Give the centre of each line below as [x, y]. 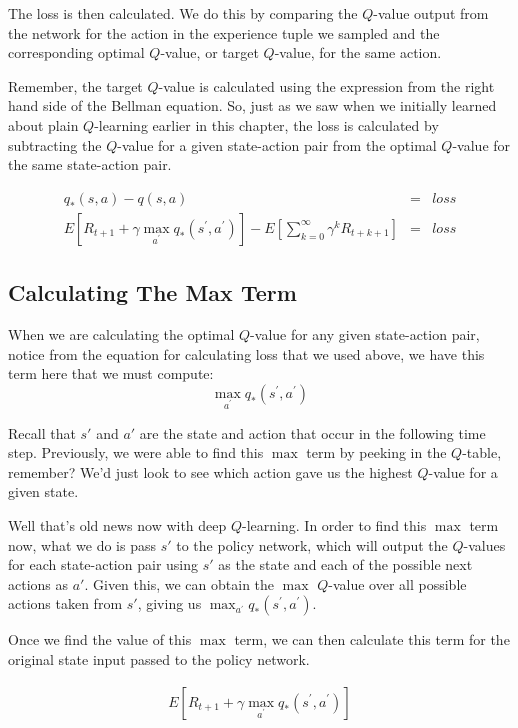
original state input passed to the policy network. [159, 658]
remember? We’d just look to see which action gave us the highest [210, 471]
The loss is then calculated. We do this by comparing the [183, 13]
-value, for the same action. [358, 52]
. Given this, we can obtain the [179, 583]
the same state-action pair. [90, 164]
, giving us [169, 603]
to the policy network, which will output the [312, 544]
